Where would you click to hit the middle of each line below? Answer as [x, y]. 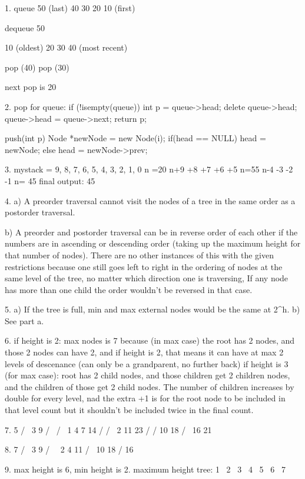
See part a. [24, 320]
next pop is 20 [31, 87]
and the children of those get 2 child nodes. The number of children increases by [150, 386]
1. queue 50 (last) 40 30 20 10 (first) [70, 8]
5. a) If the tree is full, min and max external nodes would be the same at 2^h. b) [152, 309]
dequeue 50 [25, 27]
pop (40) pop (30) [37, 67]
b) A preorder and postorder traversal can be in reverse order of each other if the [151, 232]
